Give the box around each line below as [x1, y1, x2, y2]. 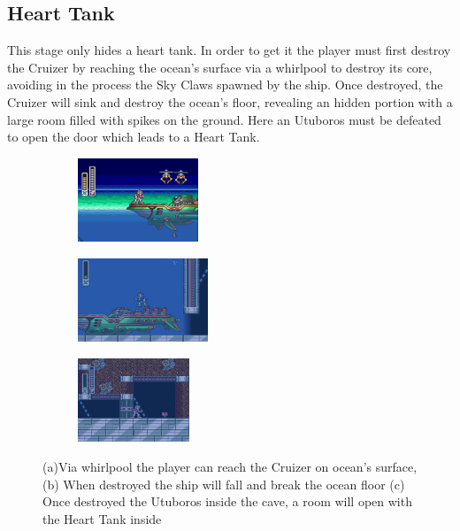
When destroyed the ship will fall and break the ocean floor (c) [63, 474, 405, 493]
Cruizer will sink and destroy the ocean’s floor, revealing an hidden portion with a [7, 92, 453, 111]
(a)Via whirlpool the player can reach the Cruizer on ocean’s [42, 458, 372, 475]
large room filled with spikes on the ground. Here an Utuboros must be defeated [7, 110, 441, 128]
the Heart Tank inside [42, 509, 162, 527]
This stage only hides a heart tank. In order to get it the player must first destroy [7, 41, 451, 59]
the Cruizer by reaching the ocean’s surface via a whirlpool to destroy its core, [7, 58, 433, 76]
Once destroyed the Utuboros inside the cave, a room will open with [42, 492, 412, 511]
